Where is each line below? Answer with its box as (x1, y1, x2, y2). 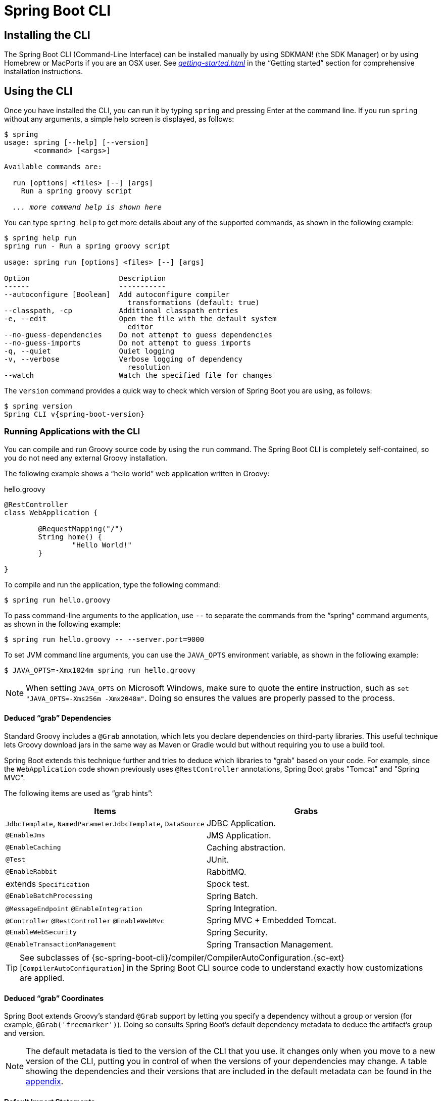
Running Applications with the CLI (4, 426, 140, 437)
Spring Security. (206, 927, 268, 937)
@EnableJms (6, 831, 45, 839)
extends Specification (6, 878, 90, 889)
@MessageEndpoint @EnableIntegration (6, 905, 142, 913)
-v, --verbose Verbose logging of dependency (4, 355, 243, 364)
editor (127, 323, 154, 331)
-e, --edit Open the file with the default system (4, 315, 277, 323)
